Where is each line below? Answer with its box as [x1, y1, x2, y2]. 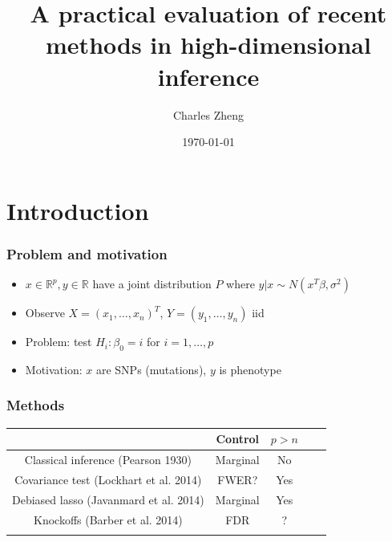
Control [216, 430, 260, 447]
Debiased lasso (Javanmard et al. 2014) [12, 491, 204, 507]
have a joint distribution [92, 275, 212, 292]
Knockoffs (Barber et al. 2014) [33, 511, 183, 528]
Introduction [6, 194, 149, 226]
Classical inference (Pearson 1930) [24, 451, 192, 468]
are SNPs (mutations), [95, 361, 207, 377]
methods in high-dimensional [46, 28, 371, 61]
